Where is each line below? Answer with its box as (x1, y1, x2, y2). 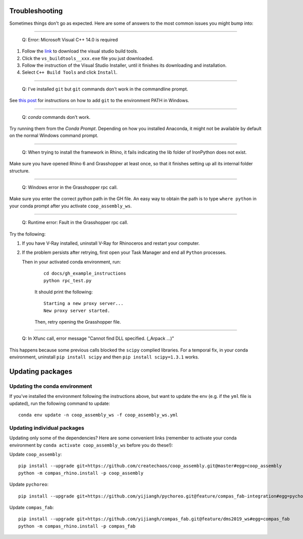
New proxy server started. (43, 307, 111, 313)
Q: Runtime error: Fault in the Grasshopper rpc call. (22, 219, 128, 226)
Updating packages (9, 367, 73, 376)
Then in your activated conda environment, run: (22, 258, 121, 265)
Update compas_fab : (9, 505, 54, 511)
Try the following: (9, 231, 46, 237)
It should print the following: (34, 289, 93, 295)
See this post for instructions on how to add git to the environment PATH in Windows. (9, 98, 189, 104)
